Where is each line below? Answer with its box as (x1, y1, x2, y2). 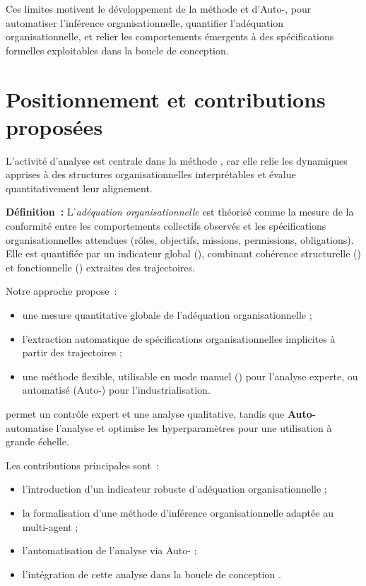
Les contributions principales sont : (6, 457, 159, 472)
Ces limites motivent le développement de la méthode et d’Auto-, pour (6, 1, 312, 16)
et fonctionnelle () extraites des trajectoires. (6, 259, 195, 274)
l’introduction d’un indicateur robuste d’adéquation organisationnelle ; (22, 481, 327, 496)
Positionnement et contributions (6, 84, 326, 113)
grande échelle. (6, 434, 69, 449)
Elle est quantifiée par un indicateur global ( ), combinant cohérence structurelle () (6, 246, 362, 261)
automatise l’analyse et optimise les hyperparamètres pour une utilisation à (6, 420, 332, 435)
